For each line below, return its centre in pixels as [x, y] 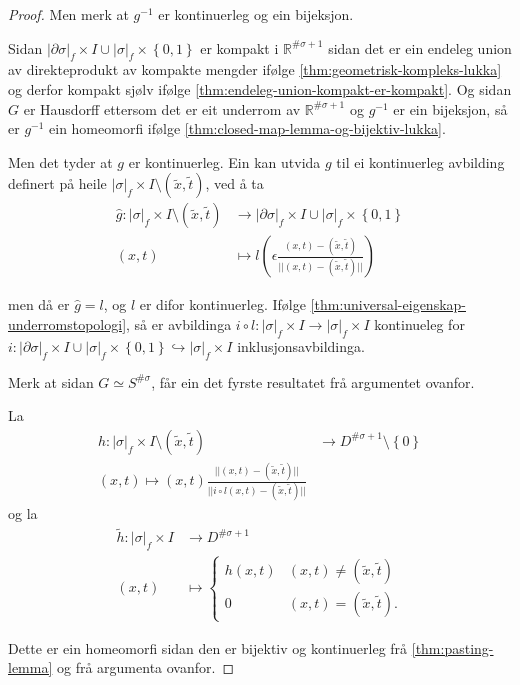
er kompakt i [239, 47]
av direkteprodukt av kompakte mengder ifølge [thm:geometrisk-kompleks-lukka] [255, 69]
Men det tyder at [60, 161]
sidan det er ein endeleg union [420, 47]
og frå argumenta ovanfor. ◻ [145, 667]
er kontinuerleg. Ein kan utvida [224, 161]
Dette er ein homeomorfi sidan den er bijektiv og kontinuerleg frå [208, 647]
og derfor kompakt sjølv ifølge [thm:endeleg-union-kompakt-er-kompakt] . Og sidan [260, 88]
